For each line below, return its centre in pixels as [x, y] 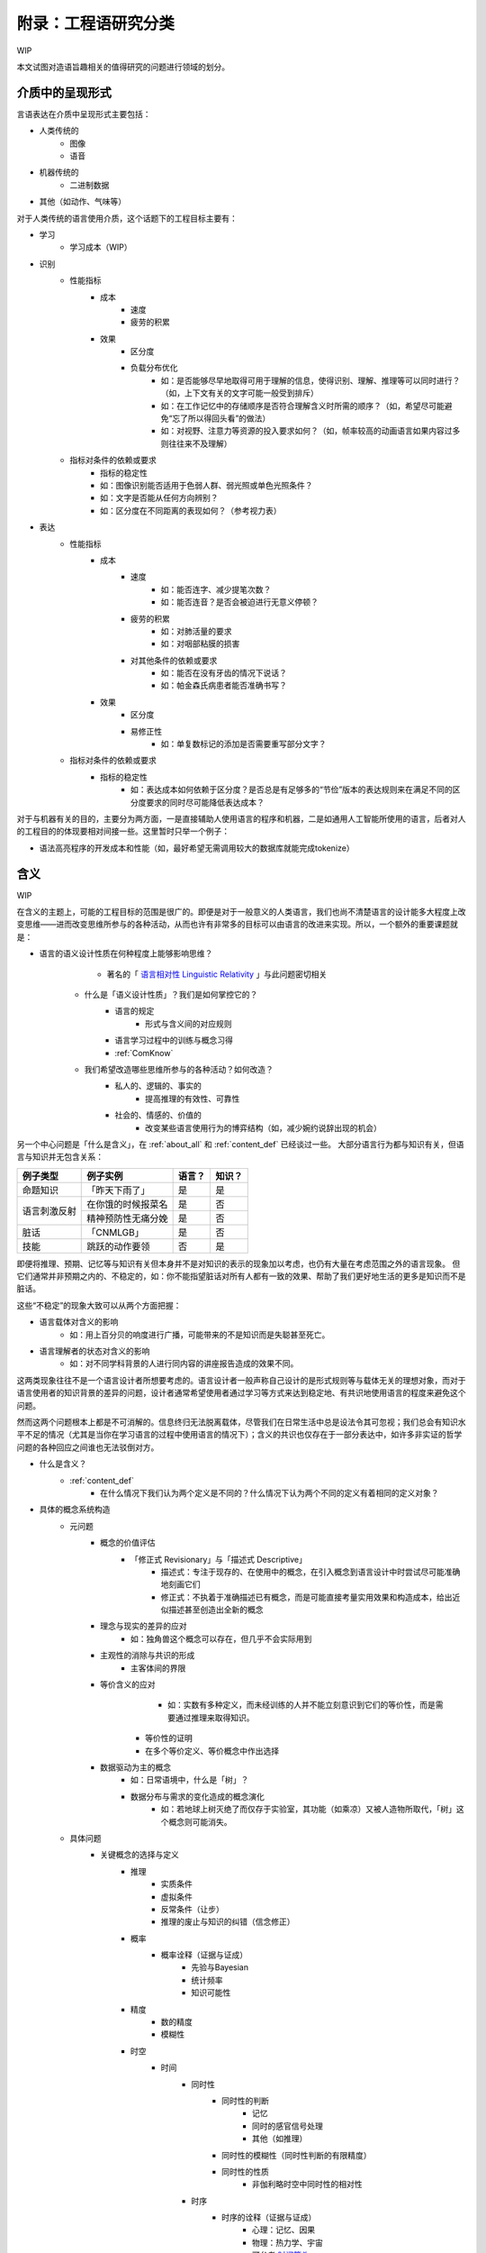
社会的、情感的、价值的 [158, 1115]
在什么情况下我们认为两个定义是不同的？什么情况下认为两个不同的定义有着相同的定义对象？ [270, 1492]
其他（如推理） [280, 2139]
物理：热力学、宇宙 [288, 2242]
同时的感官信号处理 [288, 2126]
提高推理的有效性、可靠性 [193, 1099]
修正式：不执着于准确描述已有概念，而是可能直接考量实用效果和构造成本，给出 [306, 1597]
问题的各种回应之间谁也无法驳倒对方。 [88, 1447]
